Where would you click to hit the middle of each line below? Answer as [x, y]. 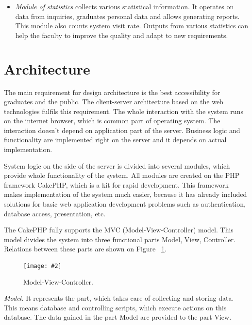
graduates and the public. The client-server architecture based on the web [114, 102]
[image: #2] [42, 266]
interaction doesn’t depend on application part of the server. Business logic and [122, 130]
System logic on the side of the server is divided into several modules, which [117, 165]
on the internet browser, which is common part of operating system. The [112, 121]
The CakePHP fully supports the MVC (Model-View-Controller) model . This [119, 230]
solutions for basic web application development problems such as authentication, [125, 204]
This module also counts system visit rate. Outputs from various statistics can [132, 26]
